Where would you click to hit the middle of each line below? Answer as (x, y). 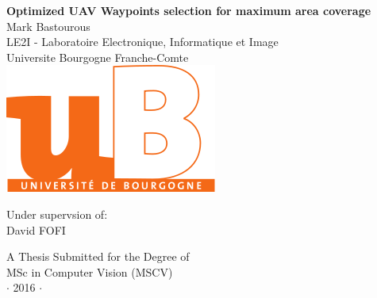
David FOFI (36, 229)
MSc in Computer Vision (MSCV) (90, 271)
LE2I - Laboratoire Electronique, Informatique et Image (142, 42)
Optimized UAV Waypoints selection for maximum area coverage (189, 10)
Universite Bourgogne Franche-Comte (98, 57)
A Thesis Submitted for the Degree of (98, 256)
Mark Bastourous (48, 26)
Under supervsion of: (57, 214)
